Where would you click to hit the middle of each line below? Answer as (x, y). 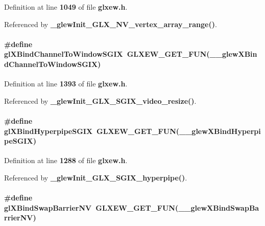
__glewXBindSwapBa (219, 207)
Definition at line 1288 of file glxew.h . (66, 160)
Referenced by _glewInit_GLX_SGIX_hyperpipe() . (96, 177)
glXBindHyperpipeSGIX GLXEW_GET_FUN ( (92, 131)
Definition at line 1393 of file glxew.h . (66, 84)
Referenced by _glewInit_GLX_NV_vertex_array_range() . (111, 24)
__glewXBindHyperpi (220, 131)
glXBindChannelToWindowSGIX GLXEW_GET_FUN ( (107, 54)
